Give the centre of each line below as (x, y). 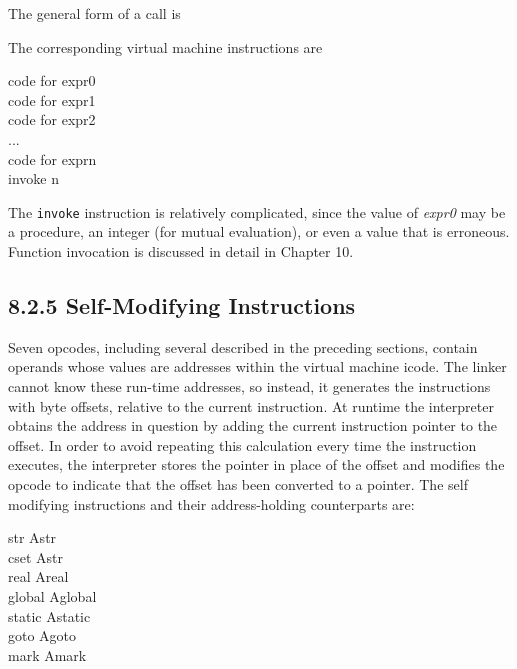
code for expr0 (52, 80)
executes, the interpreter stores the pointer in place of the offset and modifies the (256, 464)
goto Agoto (42, 635)
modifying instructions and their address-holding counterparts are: (211, 503)
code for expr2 (52, 119)
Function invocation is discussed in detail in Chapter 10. (181, 251)
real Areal (38, 576)
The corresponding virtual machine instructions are (165, 46)
